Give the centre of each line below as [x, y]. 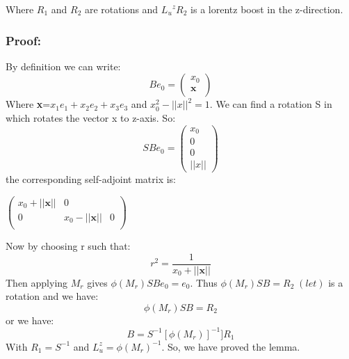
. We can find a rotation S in [271, 104]
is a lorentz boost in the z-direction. [267, 9]
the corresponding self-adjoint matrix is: [91, 179]
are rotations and [121, 9]
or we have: [30, 320]
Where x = [28, 104]
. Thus [204, 282]
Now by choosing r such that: [68, 246]
